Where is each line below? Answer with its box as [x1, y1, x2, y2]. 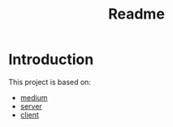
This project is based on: [8, 77, 92, 87]
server [19, 101, 42, 111]
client [19, 110, 39, 120]
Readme [108, 5, 165, 23]
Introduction [8, 50, 94, 69]
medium [19, 92, 48, 102]
